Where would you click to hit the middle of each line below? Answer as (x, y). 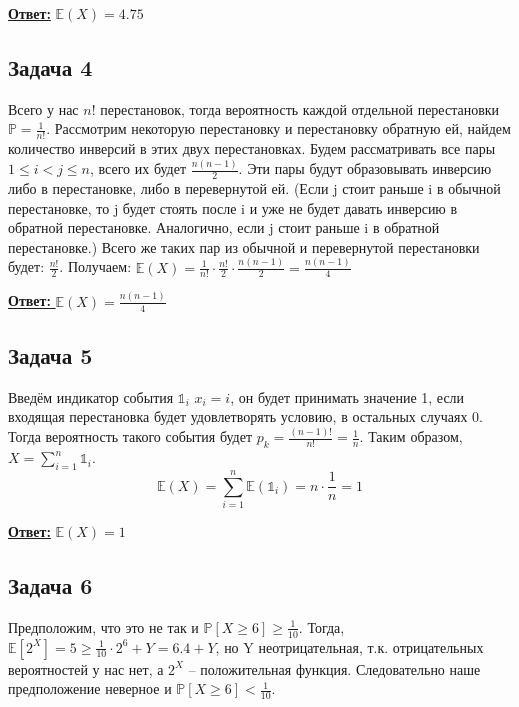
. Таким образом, (411, 436)
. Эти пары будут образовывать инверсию (365, 168)
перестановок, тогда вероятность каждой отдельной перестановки (300, 108)
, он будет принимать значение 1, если (347, 396)
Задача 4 (50, 66)
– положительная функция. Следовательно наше (334, 668)
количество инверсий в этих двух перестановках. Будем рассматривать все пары (252, 148)
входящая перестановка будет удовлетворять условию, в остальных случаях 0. (245, 416)
